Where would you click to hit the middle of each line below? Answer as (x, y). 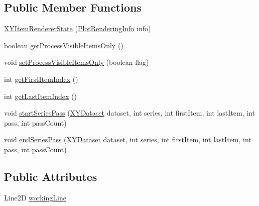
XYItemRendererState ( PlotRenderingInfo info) (78, 28)
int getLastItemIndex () (40, 96)
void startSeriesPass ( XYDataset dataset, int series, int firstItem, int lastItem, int (129, 113)
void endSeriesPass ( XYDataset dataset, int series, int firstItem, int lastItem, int (128, 139)
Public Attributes (51, 176)
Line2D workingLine (35, 197)
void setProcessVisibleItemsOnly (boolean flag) (77, 62)
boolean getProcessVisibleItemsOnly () (64, 45)
